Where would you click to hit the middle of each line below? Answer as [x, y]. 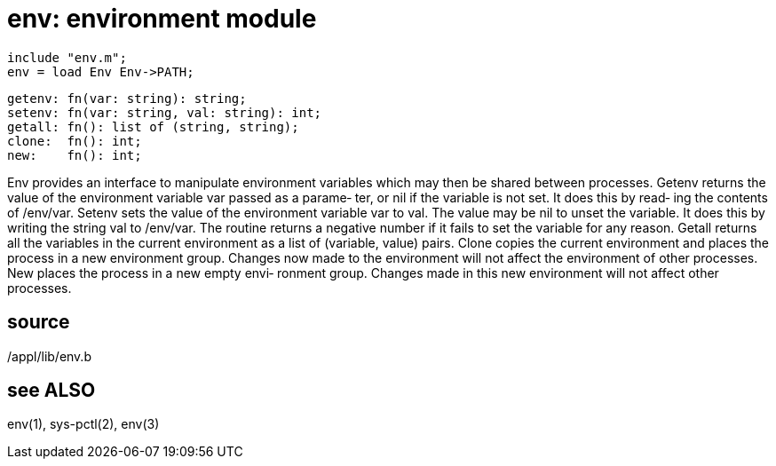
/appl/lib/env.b [49, 356]
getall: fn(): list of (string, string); [153, 126]
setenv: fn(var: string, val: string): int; [165, 112]
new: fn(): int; [75, 155]
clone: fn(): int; [75, 141]
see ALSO [51, 391]
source [39, 322]
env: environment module [162, 19]
